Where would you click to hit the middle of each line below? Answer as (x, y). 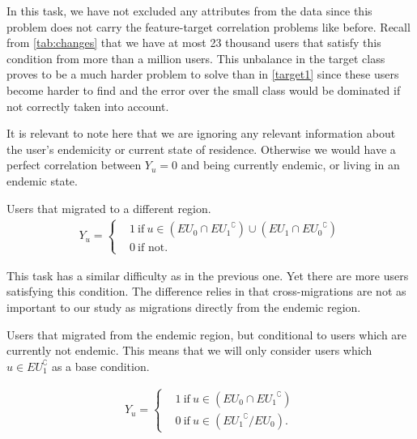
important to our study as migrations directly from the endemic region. (184, 307)
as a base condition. (100, 366)
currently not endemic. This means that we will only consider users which (189, 350)
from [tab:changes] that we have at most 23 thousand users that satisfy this (194, 43)
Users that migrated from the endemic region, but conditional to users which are (207, 334)
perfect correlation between (74, 165)
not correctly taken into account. (88, 106)
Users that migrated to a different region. (109, 208)
